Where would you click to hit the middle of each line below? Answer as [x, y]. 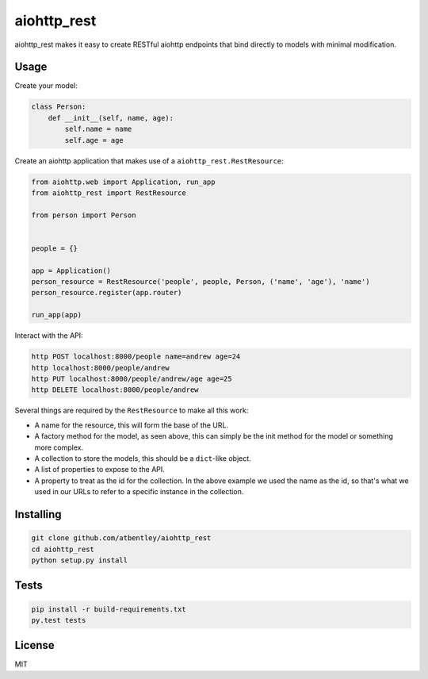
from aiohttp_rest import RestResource [109, 193]
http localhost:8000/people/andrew [100, 368]
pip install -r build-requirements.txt [109, 609]
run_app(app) [57, 315]
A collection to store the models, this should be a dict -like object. [143, 458]
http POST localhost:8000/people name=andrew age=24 [136, 357]
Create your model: [46, 86]
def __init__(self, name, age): [111, 118]
